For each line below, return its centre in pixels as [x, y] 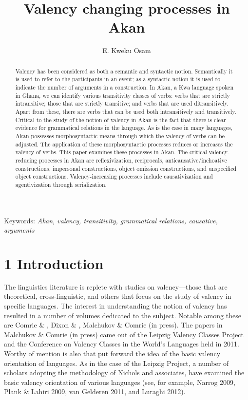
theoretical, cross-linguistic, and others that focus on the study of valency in [118, 296]
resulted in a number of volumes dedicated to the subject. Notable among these [123, 315]
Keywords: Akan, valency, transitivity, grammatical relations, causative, [111, 220]
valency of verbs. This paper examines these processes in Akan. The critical [111, 152]
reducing [26, 160]
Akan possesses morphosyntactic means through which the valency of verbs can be [120, 136]
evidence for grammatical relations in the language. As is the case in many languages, [124, 128]
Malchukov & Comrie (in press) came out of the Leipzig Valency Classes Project [124, 334]
